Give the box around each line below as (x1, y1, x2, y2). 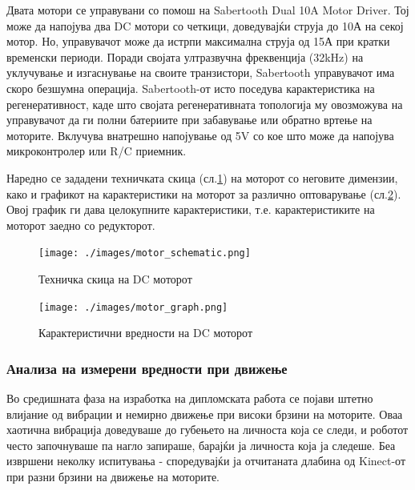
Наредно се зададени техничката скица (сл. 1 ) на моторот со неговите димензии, (6, 169, 398, 186)
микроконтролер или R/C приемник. (6, 143, 187, 159)
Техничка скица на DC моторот (38, 270, 192, 287)
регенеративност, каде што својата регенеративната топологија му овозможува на (6, 95, 403, 112)
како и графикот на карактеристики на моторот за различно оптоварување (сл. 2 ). (6, 185, 401, 202)
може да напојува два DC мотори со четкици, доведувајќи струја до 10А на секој (6, 17, 404, 34)
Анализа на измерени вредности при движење (6, 358, 288, 378)
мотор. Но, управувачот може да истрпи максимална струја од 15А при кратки (6, 33, 390, 50)
